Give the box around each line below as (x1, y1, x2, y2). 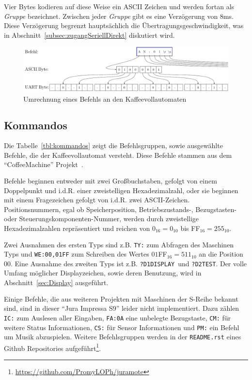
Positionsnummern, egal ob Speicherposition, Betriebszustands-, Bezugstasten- (4, 204, 237, 214)
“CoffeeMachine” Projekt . (4, 159, 83, 169)
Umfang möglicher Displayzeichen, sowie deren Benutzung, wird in (4, 268, 202, 278)
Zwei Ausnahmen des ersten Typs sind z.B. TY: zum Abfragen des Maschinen (4, 239, 234, 249)
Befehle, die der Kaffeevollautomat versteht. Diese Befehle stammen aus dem (4, 150, 232, 160)
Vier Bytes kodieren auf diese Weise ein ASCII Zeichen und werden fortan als (4, 1, 235, 11)
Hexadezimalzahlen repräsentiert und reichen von (4, 223, 150, 233)
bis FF (180, 223, 200, 233)
